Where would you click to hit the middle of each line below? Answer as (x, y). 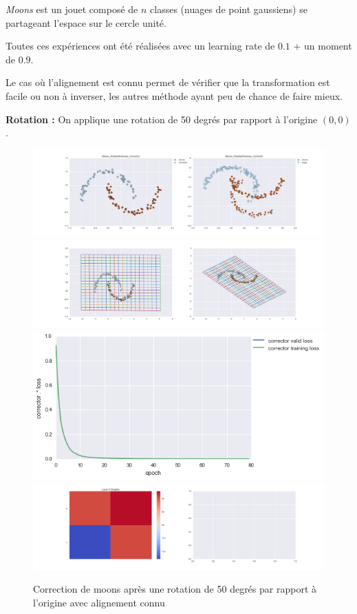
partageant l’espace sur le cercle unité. (86, 22)
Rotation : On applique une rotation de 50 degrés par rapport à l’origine (162, 119)
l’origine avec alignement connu (99, 602)
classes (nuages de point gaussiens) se (229, 9)
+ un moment (323, 46)
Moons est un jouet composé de (72, 9)
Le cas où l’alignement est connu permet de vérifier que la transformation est (168, 82)
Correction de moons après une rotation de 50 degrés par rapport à (175, 589)
